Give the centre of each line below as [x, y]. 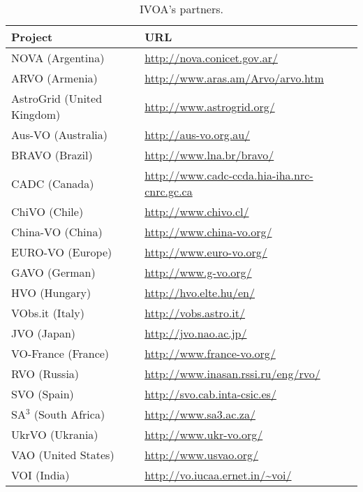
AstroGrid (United [57, 98]
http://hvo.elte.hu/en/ [200, 292]
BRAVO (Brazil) [52, 155]
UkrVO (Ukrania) [55, 434]
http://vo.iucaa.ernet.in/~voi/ [218, 475]
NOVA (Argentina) [58, 58]
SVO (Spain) [43, 394]
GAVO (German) [53, 272]
